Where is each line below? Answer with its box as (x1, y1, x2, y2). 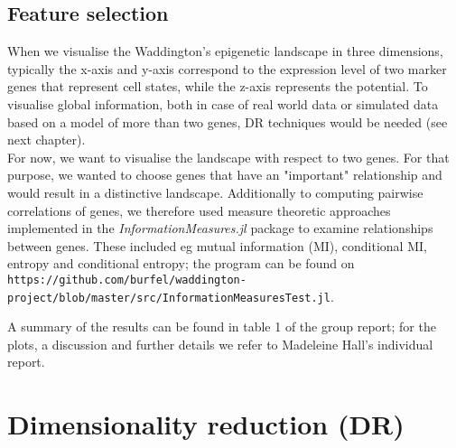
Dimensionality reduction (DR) (7, 406, 405, 443)
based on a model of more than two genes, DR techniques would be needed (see (7, 112, 448, 131)
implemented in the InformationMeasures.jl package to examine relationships (7, 219, 433, 238)
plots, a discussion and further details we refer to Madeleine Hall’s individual (7, 334, 433, 353)
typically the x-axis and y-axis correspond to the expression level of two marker (7, 59, 447, 78)
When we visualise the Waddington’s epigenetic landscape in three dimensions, (7, 42, 443, 61)
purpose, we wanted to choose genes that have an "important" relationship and (7, 165, 442, 184)
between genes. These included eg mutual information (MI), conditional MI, (7, 236, 427, 255)
